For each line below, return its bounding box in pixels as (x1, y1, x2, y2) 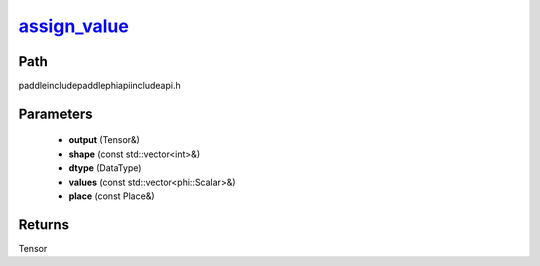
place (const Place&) (68, 190, 155, 202)
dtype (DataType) (68, 162, 142, 174)
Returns (18, 216, 70, 233)
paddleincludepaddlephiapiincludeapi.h (18, 80, 181, 92)
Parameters (18, 105, 93, 122)
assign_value (18, 15, 129, 37)
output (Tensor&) (68, 134, 140, 146)
